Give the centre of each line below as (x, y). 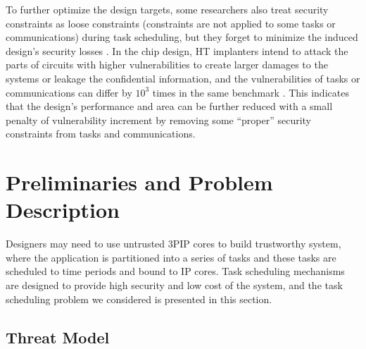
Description (63, 210)
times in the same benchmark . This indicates (251, 92)
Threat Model (58, 337)
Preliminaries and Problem (139, 182)
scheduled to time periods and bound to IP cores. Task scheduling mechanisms (175, 271)
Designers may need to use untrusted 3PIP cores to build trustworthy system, (173, 244)
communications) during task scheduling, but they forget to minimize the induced (182, 37)
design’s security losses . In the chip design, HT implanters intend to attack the (177, 50)
